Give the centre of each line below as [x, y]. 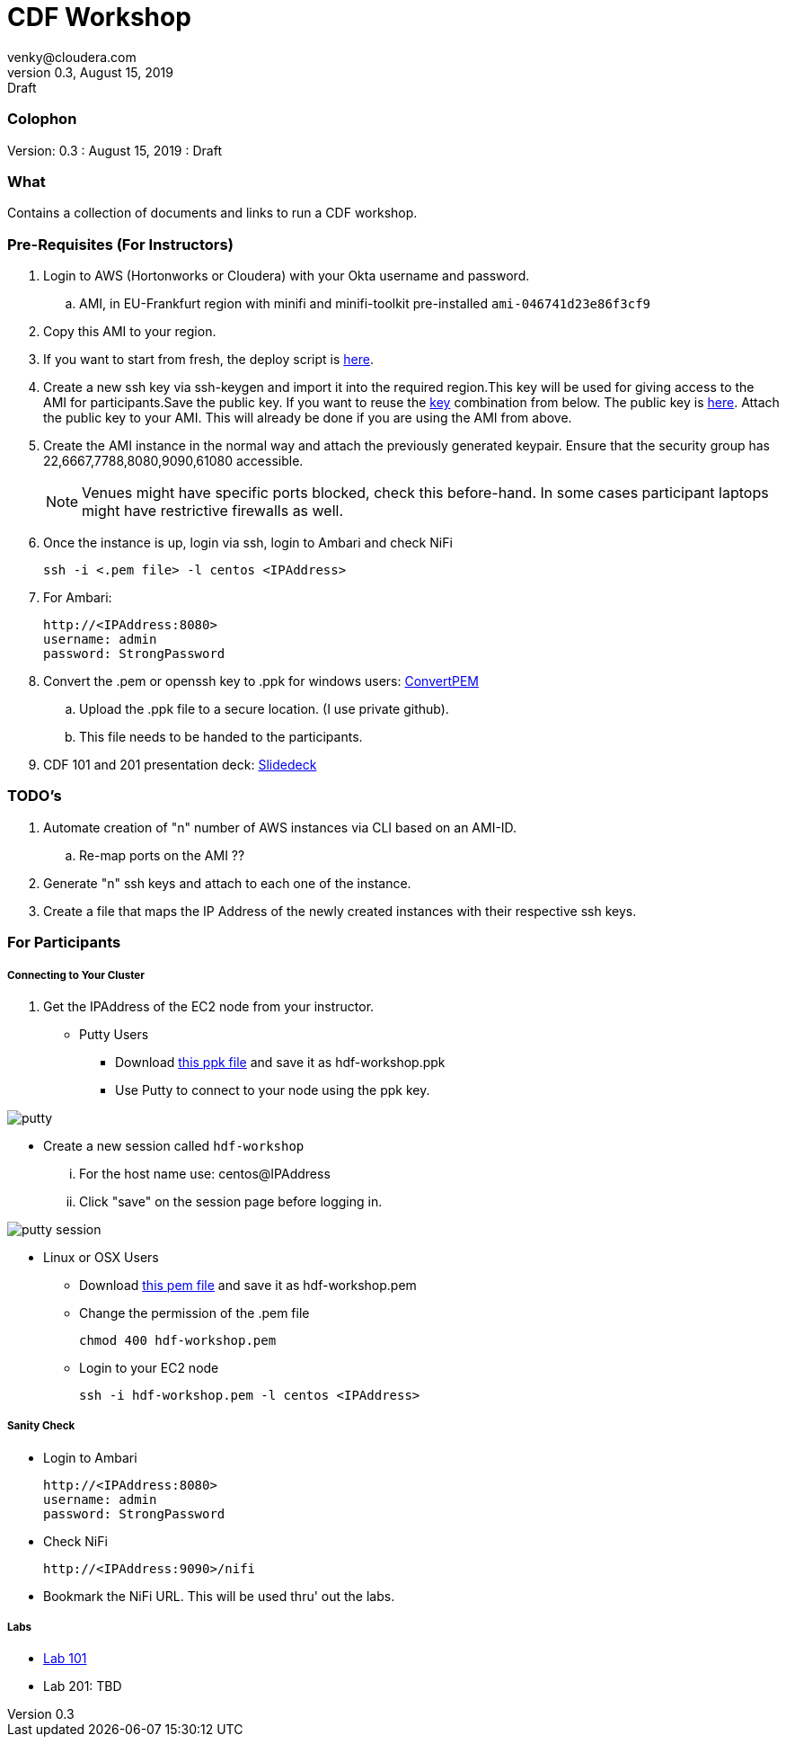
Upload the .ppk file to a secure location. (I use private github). [264, 709]
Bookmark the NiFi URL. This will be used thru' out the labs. [219, 1596]
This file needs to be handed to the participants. [221, 737]
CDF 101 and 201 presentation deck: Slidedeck [180, 765]
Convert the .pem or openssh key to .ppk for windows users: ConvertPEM [261, 681]
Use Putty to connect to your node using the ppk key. [273, 1090]
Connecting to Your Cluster [76, 975]
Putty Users [114, 1034]
